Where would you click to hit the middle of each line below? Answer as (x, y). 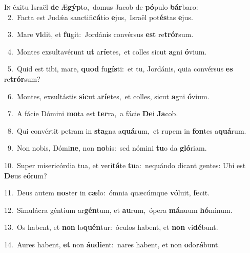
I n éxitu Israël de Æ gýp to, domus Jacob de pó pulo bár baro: (101, 7)
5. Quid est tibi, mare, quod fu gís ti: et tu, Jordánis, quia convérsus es (120, 69)
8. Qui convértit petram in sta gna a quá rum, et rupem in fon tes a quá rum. (127, 130)
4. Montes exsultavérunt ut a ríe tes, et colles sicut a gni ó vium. (107, 51)
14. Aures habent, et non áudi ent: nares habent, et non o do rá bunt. (112, 244)
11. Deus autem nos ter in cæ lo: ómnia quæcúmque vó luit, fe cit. (107, 193)
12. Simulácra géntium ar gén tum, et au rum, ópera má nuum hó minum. (118, 210)
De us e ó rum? (26, 175)
